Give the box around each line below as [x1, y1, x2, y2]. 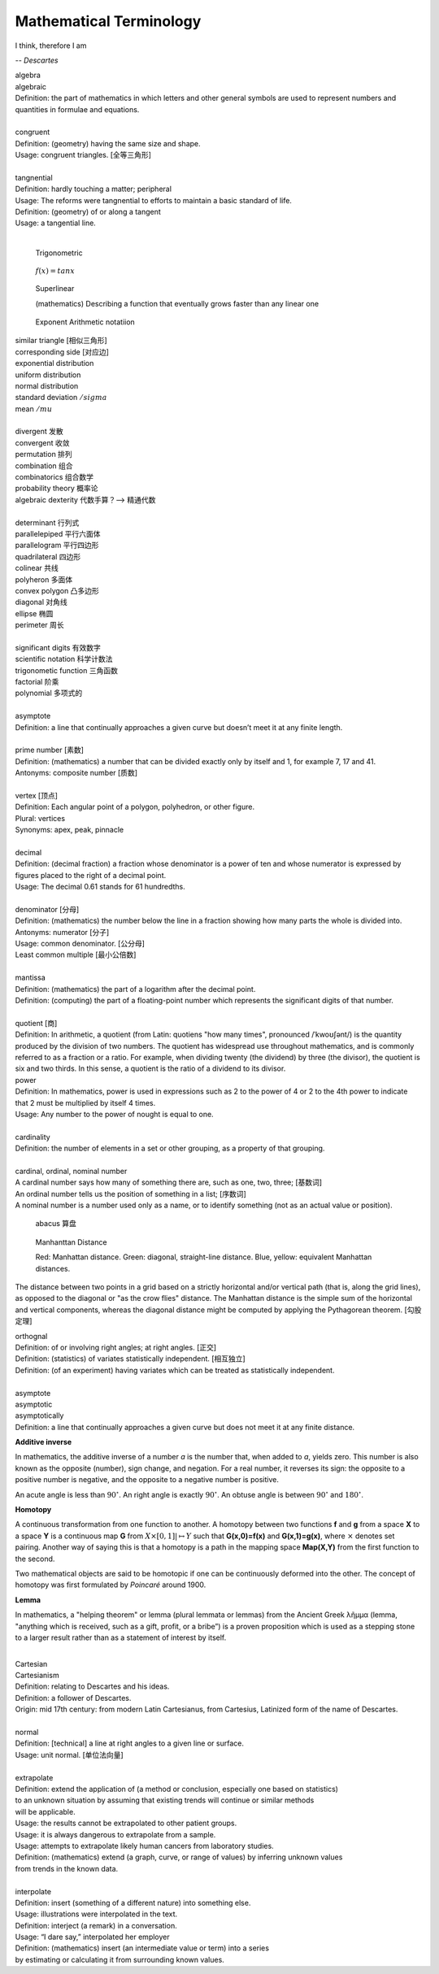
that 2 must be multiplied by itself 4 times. [15, 1098, 156, 1107]
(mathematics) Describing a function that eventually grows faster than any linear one [35, 298, 319, 308]
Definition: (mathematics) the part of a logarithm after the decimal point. [15, 984, 256, 994]
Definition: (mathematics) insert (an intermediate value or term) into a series [15, 1943, 270, 1953]
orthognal [15, 1331, 48, 1341]
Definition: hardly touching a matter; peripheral [15, 184, 172, 194]
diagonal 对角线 [15, 598, 68, 607]
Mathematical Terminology [15, 12, 202, 30]
